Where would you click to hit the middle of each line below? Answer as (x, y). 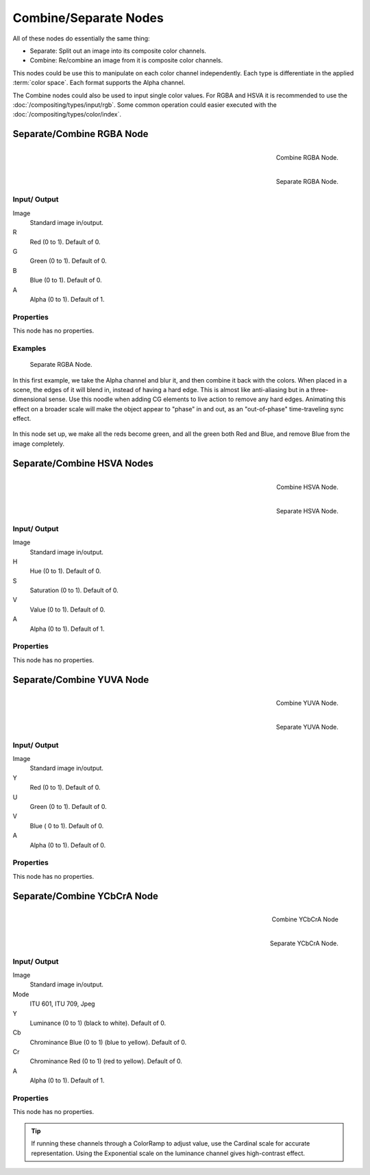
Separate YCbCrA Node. (304, 943)
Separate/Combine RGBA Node (81, 134)
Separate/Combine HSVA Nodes (83, 463)
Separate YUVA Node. (307, 727)
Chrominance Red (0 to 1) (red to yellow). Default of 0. (106, 1061)
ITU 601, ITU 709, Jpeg (62, 1004)
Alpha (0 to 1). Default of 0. (68, 845)
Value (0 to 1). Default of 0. (67, 609)
